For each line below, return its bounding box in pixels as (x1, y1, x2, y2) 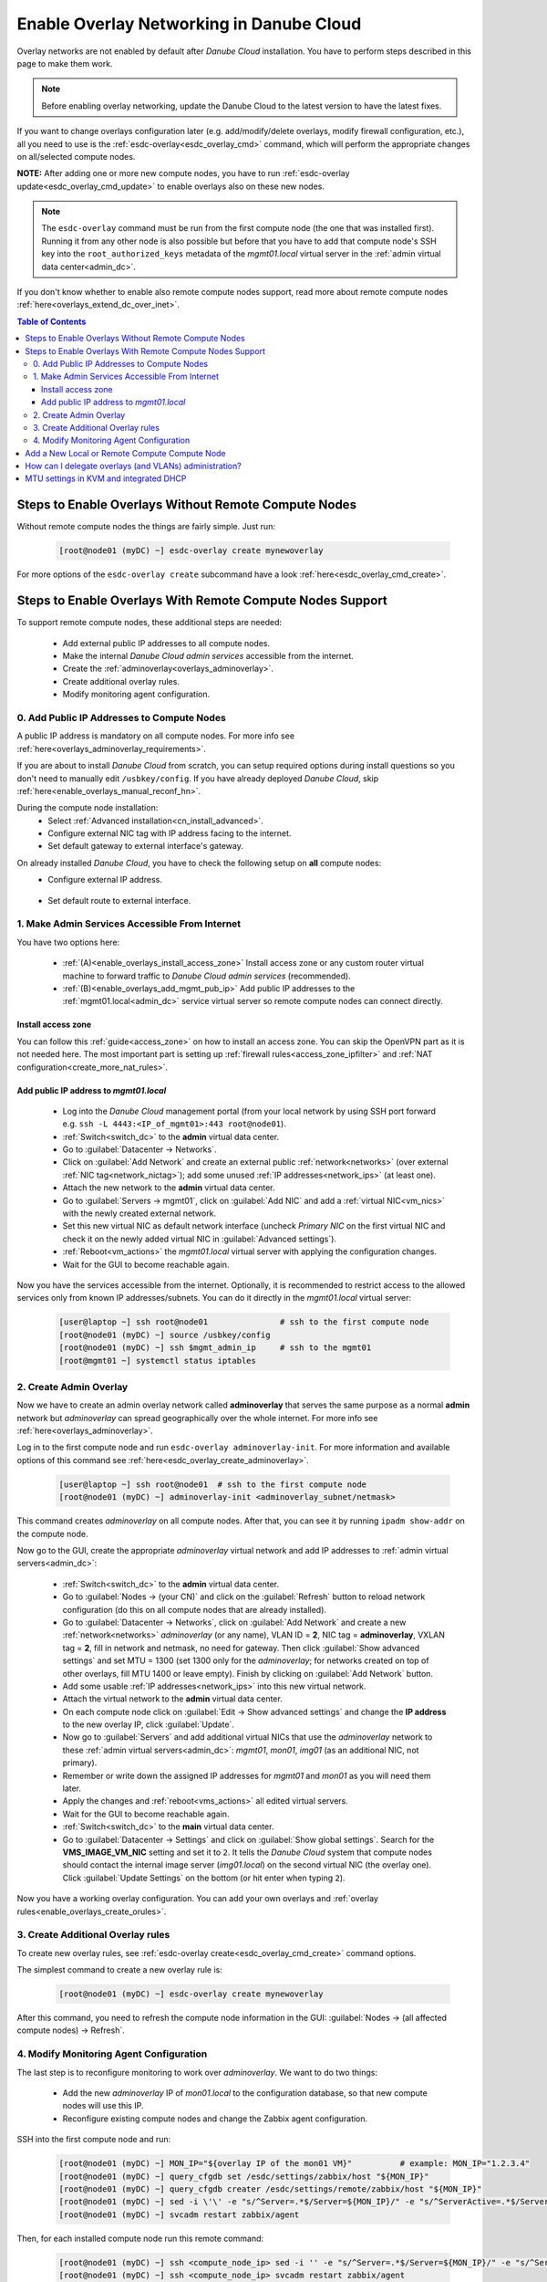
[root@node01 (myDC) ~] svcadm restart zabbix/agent (58, 2209, 300, 2220)
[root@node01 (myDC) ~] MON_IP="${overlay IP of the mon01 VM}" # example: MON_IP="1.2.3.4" (58, 2159, 531, 2169)
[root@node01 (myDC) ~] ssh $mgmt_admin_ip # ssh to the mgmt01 (58, 1343, 372, 1353)
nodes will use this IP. (62, 2100, 144, 2111)
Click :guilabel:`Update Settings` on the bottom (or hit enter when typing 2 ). (62, 1872, 346, 1883)
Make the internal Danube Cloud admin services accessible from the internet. (62, 651, 355, 662)
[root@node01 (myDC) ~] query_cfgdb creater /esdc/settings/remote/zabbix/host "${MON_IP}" (58, 2183, 482, 2194)
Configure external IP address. (47, 874, 163, 885)
